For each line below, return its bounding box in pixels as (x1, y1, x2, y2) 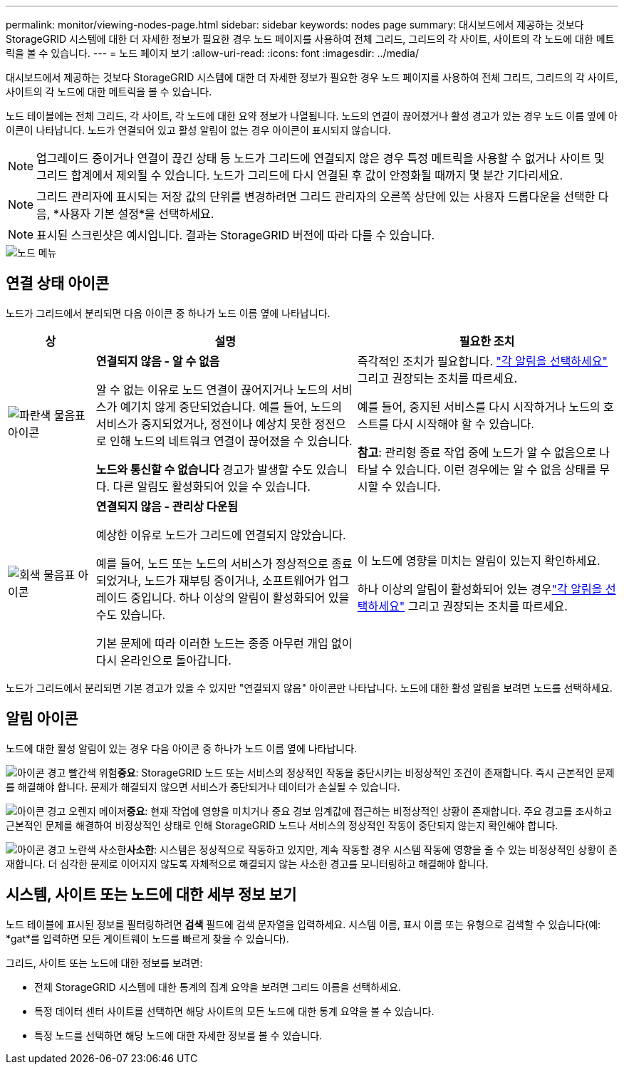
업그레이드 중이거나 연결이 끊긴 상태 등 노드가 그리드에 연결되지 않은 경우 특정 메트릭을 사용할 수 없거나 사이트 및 (36, 151, 605, 165)
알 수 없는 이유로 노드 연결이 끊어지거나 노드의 (95, 382, 328, 397)
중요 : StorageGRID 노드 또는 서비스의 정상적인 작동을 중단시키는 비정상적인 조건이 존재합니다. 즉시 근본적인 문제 (117, 766, 615, 779)
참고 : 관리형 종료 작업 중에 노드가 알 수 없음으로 (357, 445, 596, 459)
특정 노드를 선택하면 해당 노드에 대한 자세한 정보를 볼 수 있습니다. (34, 1029, 323, 1042)
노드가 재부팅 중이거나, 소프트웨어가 (144, 573, 326, 588)
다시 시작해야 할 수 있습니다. (392, 416, 534, 431)
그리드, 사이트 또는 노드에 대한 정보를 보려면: (6, 956, 203, 969)
